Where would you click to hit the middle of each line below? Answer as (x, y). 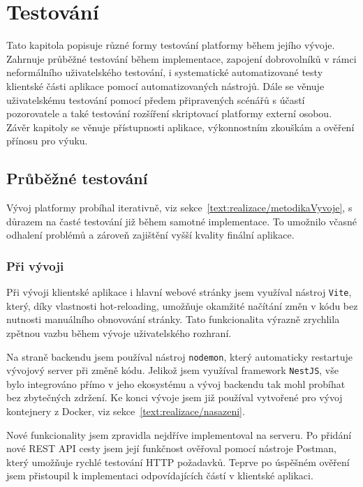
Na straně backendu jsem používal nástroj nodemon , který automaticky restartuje (179, 356)
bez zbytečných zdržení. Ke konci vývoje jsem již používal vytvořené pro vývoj (175, 397)
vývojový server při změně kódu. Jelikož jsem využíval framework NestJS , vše (172, 370)
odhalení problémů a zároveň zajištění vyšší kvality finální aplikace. (150, 235)
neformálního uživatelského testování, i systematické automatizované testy (165, 72)
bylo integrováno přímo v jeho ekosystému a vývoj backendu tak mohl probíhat (176, 383)
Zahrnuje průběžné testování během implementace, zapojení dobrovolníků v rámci (181, 58)
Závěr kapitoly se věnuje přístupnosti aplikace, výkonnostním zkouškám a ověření (180, 127)
